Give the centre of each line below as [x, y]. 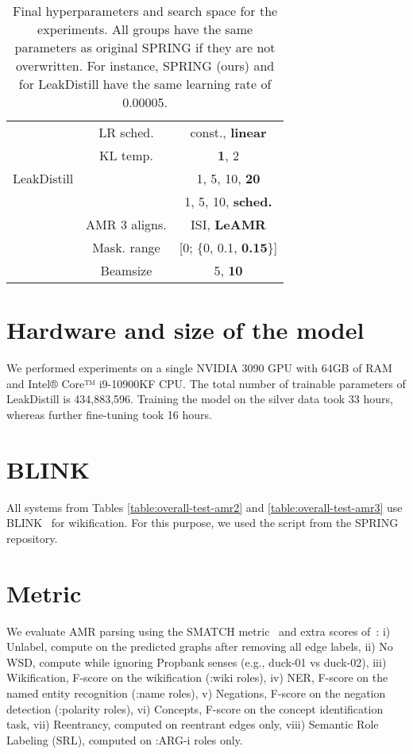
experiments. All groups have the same [145, 29]
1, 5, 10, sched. [228, 201]
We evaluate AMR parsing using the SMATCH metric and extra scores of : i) [199, 631]
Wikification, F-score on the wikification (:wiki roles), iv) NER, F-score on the [197, 677]
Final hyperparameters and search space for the [145, 11]
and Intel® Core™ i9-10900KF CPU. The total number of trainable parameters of [206, 383]
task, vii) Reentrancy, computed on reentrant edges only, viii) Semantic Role [193, 724]
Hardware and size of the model [185, 330]
